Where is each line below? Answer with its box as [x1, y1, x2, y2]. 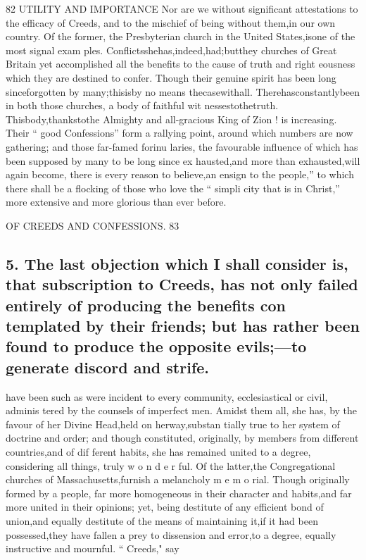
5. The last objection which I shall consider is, [6, 252, 348, 274]
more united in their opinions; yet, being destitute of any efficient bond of [6, 499, 324, 514]
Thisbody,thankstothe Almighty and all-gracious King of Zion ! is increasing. [6, 111, 337, 126]
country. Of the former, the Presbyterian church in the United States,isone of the [6, 29, 355, 44]
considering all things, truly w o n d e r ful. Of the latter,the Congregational [6, 458, 336, 473]
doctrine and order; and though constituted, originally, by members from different [6, 430, 359, 445]
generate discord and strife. [6, 356, 210, 378]
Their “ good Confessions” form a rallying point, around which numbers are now [6, 125, 353, 140]
